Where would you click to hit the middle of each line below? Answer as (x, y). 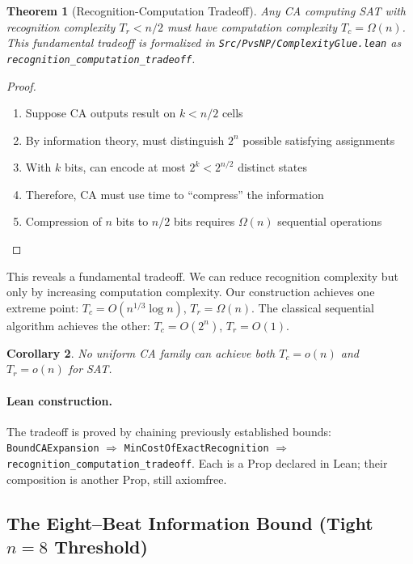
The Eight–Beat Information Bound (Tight (190, 522)
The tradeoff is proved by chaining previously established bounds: (169, 431)
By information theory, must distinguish (125, 140)
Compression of (63, 221)
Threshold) (101, 547)
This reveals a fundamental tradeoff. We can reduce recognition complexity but (202, 276)
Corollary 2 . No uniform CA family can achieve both (141, 352)
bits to (132, 221)
